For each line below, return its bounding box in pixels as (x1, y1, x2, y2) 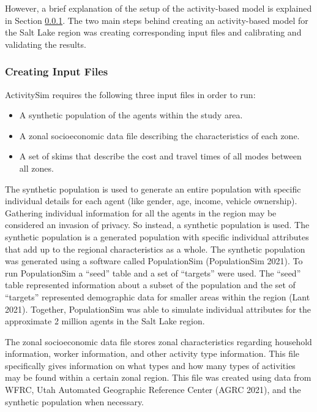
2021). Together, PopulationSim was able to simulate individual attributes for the (5, 302, 311, 315)
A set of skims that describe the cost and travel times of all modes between (19, 150, 302, 162)
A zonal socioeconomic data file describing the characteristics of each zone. (19, 129, 300, 142)
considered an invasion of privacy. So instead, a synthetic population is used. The (5, 218, 310, 231)
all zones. (19, 161, 54, 174)
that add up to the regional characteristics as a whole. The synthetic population (5, 242, 305, 255)
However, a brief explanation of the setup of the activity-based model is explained (5, 2, 312, 14)
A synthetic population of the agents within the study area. (19, 109, 243, 121)
